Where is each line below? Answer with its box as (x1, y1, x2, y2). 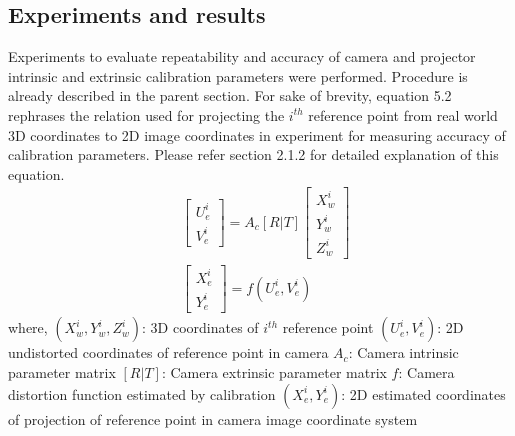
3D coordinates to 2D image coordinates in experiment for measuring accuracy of (8, 124, 506, 145)
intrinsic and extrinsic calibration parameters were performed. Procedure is (8, 65, 468, 86)
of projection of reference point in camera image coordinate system (8, 408, 418, 429)
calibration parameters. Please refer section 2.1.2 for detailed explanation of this (8, 144, 499, 165)
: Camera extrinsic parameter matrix (161, 361, 387, 382)
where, (8, 317, 48, 338)
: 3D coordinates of (142, 317, 259, 338)
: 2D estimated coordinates (341, 383, 506, 404)
